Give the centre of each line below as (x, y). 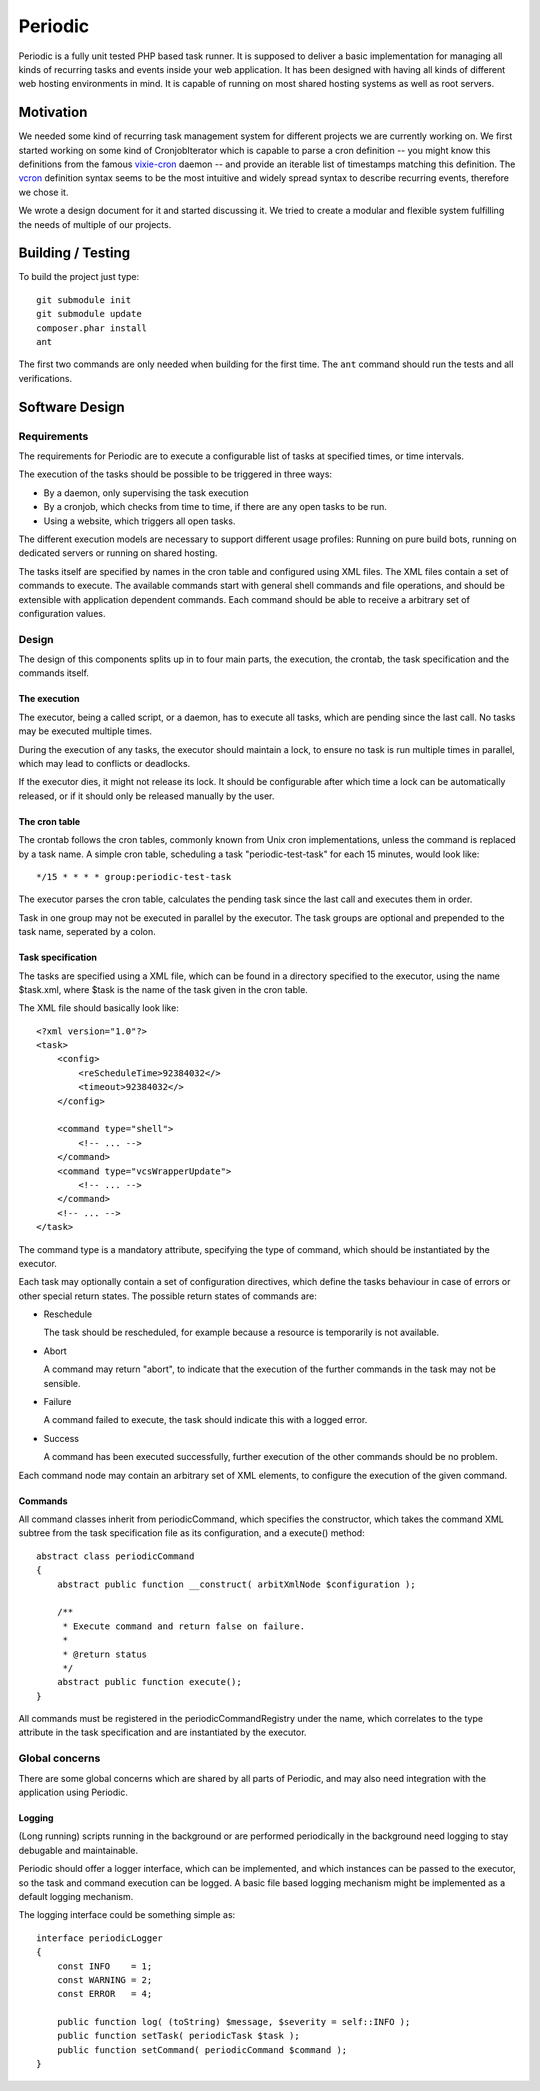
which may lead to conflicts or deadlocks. (104, 763)
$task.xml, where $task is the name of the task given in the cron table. (163, 989)
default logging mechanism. (76, 1896)
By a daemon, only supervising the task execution (146, 492)
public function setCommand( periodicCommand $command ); (202, 2049)
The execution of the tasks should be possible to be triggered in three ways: (175, 474)
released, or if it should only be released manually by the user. (146, 796)
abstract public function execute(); (149, 1682)
